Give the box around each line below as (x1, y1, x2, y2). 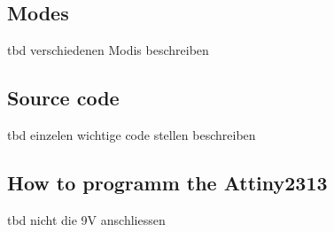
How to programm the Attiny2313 (7, 168, 328, 196)
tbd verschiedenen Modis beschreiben (7, 41, 209, 59)
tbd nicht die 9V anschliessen (7, 210, 166, 228)
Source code (7, 84, 120, 112)
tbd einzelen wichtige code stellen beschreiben (7, 126, 256, 143)
